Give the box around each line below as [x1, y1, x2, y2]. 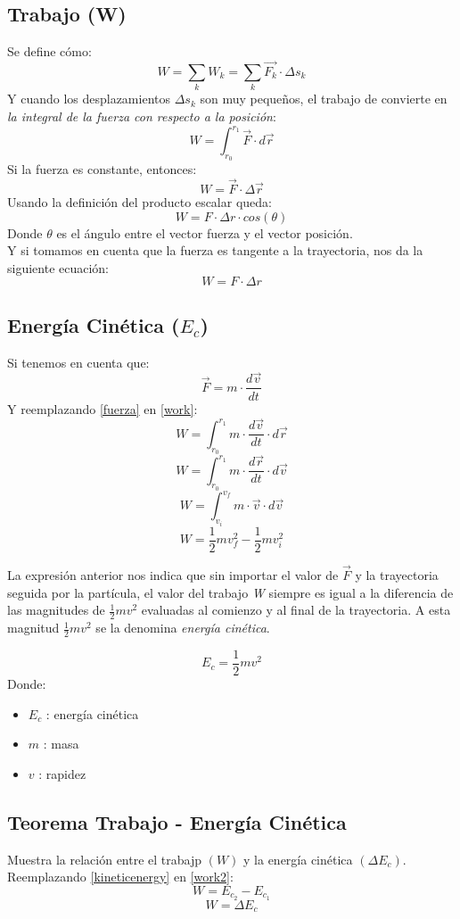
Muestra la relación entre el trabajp [7, 849, 202, 868]
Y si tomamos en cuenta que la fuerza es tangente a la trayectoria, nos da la [7, 241, 423, 260]
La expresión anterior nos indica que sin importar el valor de [7, 566, 339, 584]
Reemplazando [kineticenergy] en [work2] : [7, 867, 234, 886]
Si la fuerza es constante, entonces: [7, 160, 197, 178]
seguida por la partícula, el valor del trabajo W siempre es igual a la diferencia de [7, 583, 454, 601]
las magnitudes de [7, 600, 105, 619]
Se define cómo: [7, 42, 92, 61]
